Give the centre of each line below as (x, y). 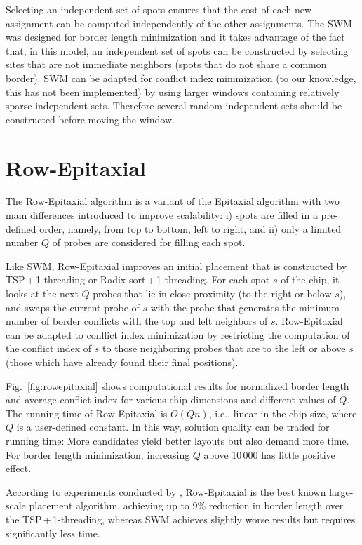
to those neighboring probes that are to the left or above (224, 348)
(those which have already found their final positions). (122, 362)
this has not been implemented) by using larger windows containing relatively (173, 92)
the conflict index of (49, 348)
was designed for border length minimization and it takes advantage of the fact (175, 37)
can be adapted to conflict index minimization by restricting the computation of (178, 334)
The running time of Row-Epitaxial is (87, 413)
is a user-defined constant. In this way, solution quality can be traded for (173, 427)
